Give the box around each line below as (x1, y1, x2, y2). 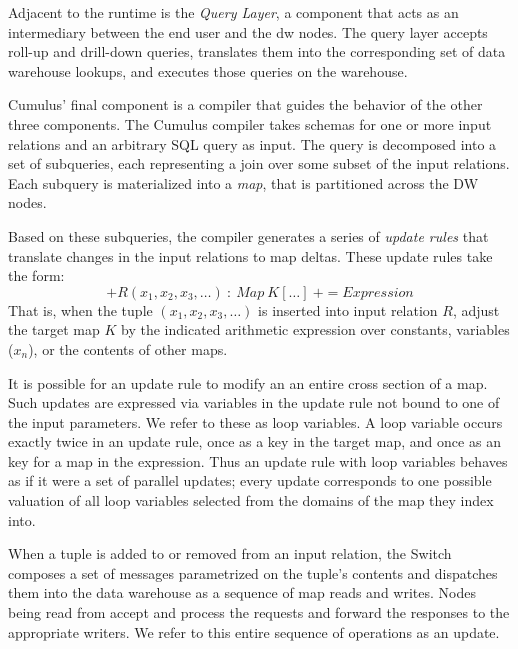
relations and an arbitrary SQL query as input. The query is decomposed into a (8, 133, 497, 154)
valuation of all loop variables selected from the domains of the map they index (8, 490, 494, 511)
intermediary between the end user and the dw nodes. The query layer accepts (8, 21, 488, 42)
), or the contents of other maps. (28, 338, 228, 359)
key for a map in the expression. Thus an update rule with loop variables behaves (8, 450, 508, 471)
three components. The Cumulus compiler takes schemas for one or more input (8, 113, 492, 134)
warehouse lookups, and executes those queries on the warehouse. (8, 60, 408, 81)
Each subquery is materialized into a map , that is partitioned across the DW (8, 172, 479, 193)
